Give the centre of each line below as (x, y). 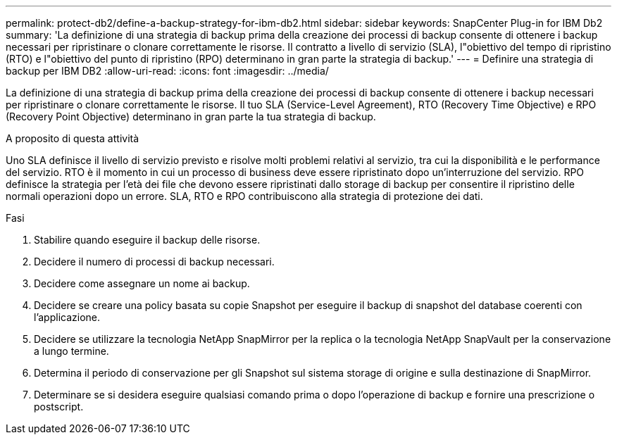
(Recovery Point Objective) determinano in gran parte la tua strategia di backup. (191, 117)
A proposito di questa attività (73, 138)
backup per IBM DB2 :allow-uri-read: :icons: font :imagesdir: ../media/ (167, 71)
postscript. (59, 407)
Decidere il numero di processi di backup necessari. (154, 262)
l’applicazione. (67, 317)
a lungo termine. (71, 351)
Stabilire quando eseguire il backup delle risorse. (147, 240)
